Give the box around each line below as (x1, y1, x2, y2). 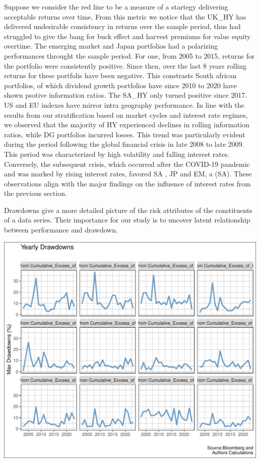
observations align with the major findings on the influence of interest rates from (4, 178, 251, 188)
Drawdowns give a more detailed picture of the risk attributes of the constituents (4, 204, 252, 215)
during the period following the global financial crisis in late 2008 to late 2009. (4, 139, 244, 149)
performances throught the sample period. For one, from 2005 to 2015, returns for (4, 50, 255, 61)
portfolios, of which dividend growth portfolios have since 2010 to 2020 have (4, 80, 237, 90)
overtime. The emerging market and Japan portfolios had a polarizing (4, 41, 218, 51)
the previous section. (4, 188, 67, 198)
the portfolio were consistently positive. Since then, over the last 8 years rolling (4, 60, 246, 71)
